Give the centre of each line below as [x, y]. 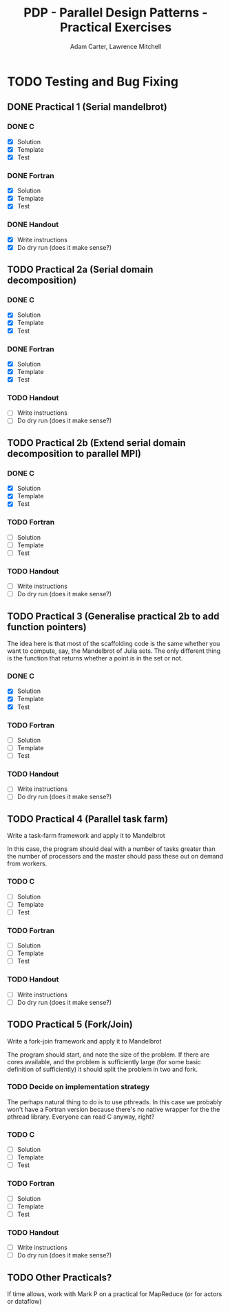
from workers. [27, 863]
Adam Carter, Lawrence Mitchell [116, 46]
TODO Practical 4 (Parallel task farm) [88, 819]
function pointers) [47, 627]
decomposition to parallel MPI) [74, 453]
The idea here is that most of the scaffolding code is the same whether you [114, 644]
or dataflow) [24, 1301]
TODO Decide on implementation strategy [79, 1087]
